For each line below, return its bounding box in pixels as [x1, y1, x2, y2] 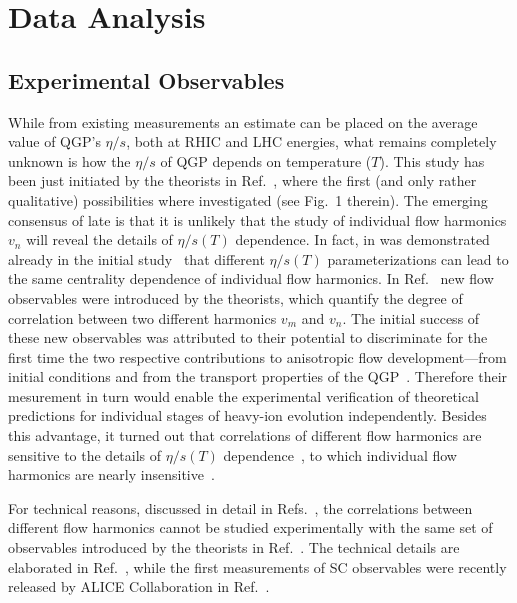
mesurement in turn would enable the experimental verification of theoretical [8, 385, 479, 406]
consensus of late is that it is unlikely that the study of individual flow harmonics [8, 209, 507, 230]
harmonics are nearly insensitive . [8, 464, 215, 485]
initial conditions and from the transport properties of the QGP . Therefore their [8, 366, 508, 387]
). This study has [379, 150, 485, 171]
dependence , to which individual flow [223, 444, 457, 465]
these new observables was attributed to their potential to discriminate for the [8, 327, 488, 348]
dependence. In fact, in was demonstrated [235, 229, 490, 250]
